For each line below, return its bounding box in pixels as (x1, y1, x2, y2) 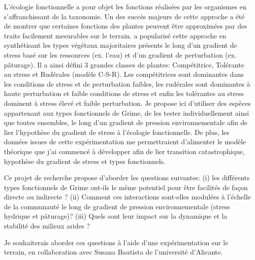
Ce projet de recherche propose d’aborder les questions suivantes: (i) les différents (4, 172, 250, 183)
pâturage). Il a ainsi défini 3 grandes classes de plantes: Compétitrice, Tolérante (4, 59, 244, 69)
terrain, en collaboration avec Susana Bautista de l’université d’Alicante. (4, 247, 223, 257)
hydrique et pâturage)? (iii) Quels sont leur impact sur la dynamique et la (4, 211, 227, 221)
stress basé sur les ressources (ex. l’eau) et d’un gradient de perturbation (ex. (4, 49, 237, 60)
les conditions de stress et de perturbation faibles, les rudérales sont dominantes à (4, 78, 251, 89)
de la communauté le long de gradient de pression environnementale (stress (4, 201, 230, 211)
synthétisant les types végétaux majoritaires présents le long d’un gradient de (4, 40, 237, 50)
